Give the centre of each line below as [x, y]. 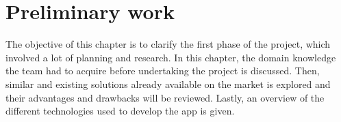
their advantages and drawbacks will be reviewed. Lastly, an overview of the [165, 97]
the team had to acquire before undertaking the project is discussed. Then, [163, 71]
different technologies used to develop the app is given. [120, 111]
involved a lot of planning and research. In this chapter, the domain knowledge [171, 57]
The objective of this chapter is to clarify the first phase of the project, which [168, 44]
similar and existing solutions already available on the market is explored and [168, 83]
